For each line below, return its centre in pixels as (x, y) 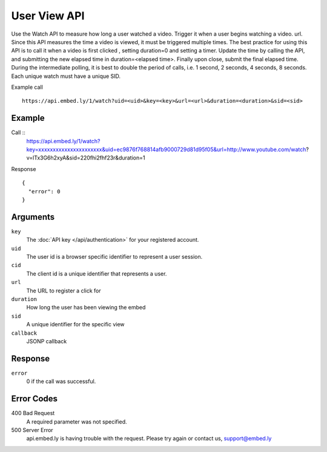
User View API (48, 16)
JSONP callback (47, 341)
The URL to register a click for (64, 291)
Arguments (33, 217)
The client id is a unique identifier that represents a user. (97, 273)
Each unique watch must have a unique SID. (66, 76)
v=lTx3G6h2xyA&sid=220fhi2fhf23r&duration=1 (86, 158)
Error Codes (34, 399)
